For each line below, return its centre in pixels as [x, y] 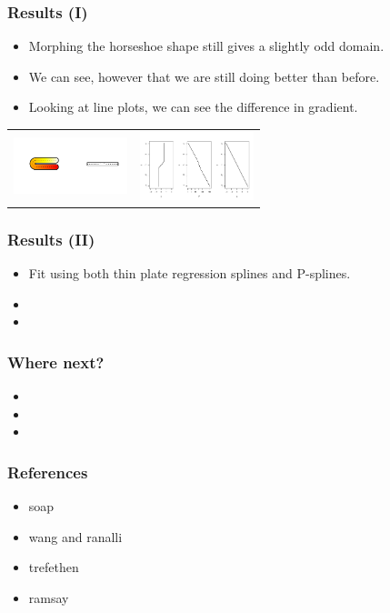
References [48, 472]
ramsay [49, 597]
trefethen [54, 567]
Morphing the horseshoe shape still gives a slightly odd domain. [206, 46]
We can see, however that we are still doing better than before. [204, 76]
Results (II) [51, 239]
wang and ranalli [75, 536]
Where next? [56, 362]
